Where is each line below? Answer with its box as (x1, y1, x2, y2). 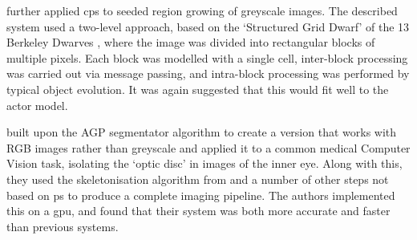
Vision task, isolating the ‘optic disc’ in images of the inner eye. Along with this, (6, 155, 403, 172)
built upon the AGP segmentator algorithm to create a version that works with (6, 124, 397, 140)
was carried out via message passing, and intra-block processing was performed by (6, 65, 410, 82)
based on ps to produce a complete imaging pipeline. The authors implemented (6, 186, 395, 203)
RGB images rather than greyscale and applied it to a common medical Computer (6, 139, 411, 156)
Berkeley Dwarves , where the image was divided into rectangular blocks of (6, 34, 375, 51)
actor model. (6, 96, 68, 113)
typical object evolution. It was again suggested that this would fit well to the (6, 80, 389, 97)
